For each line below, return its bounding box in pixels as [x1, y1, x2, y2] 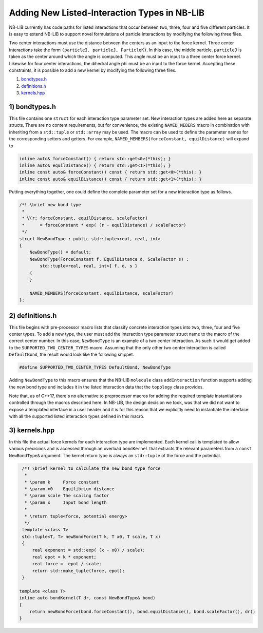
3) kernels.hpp [9, 426, 55, 434]
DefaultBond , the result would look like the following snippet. [9, 351, 134, 358]
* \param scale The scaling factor [24, 493, 110, 499]
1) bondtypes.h [9, 102, 56, 111]
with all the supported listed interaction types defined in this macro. [9, 413, 145, 419]
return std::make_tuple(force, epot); [32, 568, 125, 574]
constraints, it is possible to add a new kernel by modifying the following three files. [9, 67, 177, 73]
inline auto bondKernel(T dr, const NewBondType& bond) [19, 595, 156, 601]
